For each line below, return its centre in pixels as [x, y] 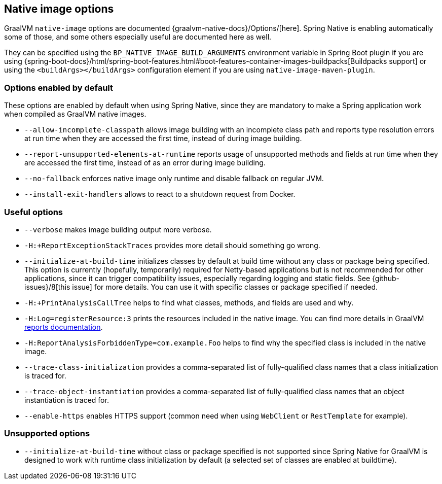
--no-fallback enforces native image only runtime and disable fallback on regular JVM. [174, 179]
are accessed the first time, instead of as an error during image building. [145, 163]
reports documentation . [64, 327]
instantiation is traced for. [67, 400]
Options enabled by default [59, 88]
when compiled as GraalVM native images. [75, 114]
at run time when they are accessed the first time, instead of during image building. [163, 139]
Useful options [34, 212]
